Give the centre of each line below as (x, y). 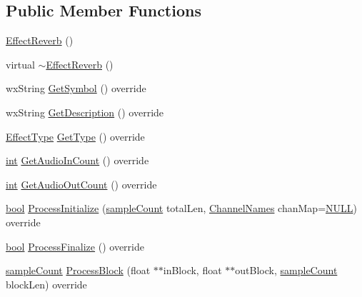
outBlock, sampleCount (286, 270)
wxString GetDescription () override (85, 112)
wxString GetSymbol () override (76, 88)
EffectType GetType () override (75, 136)
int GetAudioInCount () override (77, 160)
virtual (20, 64)
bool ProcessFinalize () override (75, 246)
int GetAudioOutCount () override (81, 184)
